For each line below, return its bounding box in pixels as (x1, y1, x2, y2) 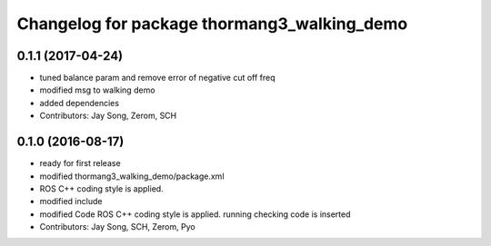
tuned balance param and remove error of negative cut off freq (39, 73, 276, 84)
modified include (39, 196, 103, 207)
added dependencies (39, 97, 120, 108)
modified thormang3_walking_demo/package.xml (39, 171, 225, 182)
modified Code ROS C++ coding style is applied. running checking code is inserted (39, 209, 351, 220)
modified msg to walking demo (39, 84, 155, 95)
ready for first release (39, 158, 122, 169)
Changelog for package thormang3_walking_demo (16, 14, 408, 34)
